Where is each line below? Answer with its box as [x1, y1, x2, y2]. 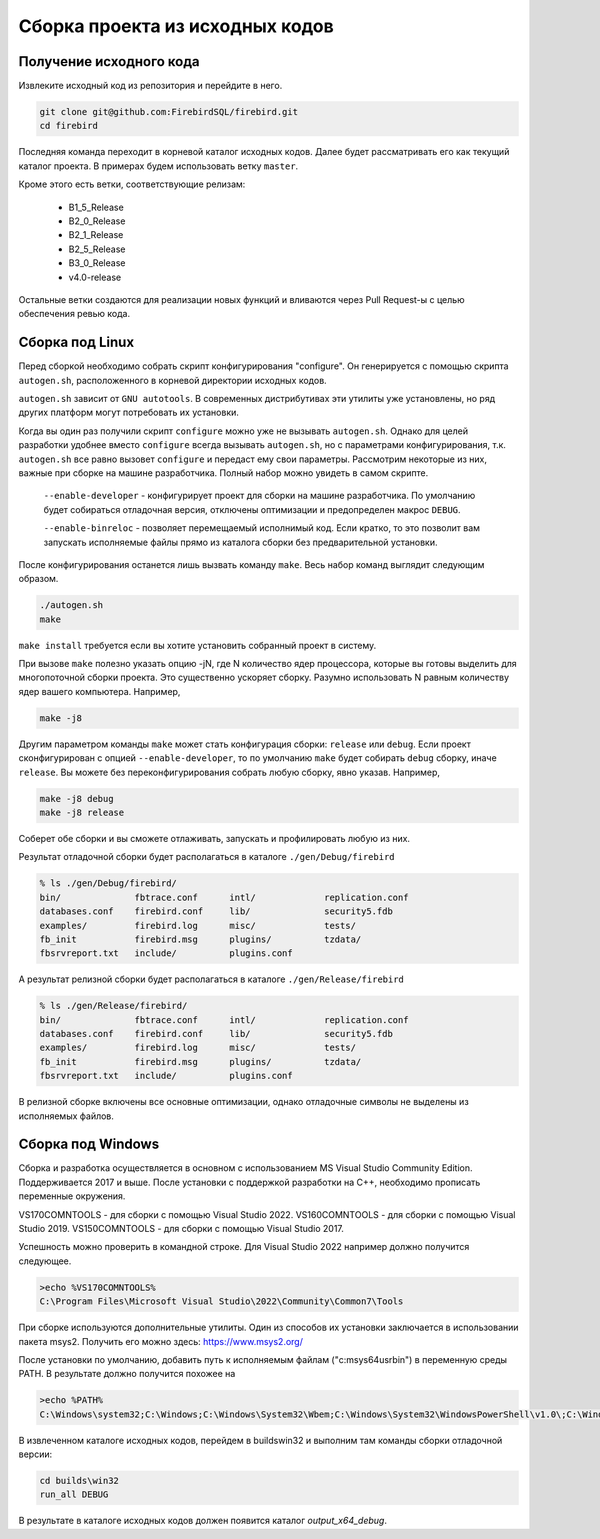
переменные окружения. [18, 1190, 126, 1202]
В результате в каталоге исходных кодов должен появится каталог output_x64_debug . [18, 1515, 388, 1527]
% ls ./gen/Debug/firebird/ [39, 878, 177, 889]
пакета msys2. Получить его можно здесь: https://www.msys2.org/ [18, 1335, 304, 1347]
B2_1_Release [68, 229, 124, 241]
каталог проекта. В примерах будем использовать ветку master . [18, 160, 299, 172]
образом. [18, 573, 59, 585]
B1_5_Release [68, 201, 124, 213]
